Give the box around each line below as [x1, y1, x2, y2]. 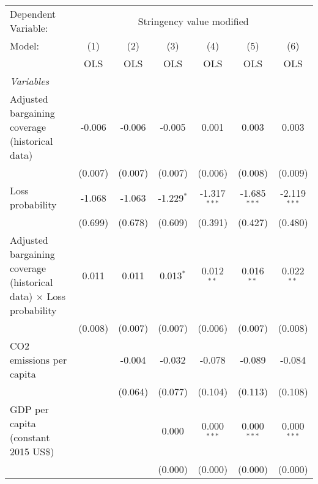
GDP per [10, 402, 49, 416]
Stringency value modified [138, 13, 249, 28]
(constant [10, 430, 50, 444]
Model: [10, 38, 40, 53]
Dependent [10, 7, 56, 21]
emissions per [10, 353, 67, 367]
